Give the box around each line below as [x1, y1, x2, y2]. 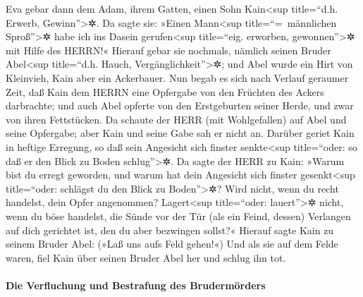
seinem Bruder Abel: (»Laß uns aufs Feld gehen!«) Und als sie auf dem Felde [6, 236, 338, 251]
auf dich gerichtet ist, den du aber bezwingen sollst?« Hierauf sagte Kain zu [6, 222, 334, 237]
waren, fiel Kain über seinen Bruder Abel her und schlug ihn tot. [6, 250, 286, 265]
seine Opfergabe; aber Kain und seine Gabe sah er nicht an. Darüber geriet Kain [6, 126, 355, 140]
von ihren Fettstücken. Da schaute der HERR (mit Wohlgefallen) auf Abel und [6, 111, 347, 126]
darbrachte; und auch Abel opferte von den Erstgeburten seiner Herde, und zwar [6, 98, 354, 113]
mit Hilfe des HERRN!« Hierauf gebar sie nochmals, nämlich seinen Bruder [6, 42, 331, 57]
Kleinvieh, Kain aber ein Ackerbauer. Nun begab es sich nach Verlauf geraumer [6, 70, 349, 85]
